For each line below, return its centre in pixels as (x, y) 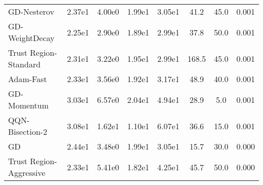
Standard (25, 64)
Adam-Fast (28, 79)
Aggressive (27, 173)
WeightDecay (31, 38)
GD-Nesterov (31, 11)
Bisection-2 (28, 132)
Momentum (29, 105)
